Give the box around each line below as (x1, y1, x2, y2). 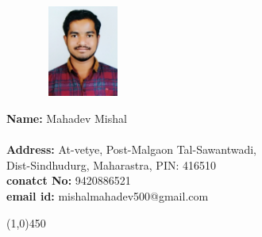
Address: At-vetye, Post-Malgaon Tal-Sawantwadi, (6, 141, 257, 158)
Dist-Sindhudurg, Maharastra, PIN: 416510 (6, 156, 216, 173)
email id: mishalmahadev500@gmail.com (6, 187, 209, 204)
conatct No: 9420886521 (6, 172, 131, 189)
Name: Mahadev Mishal (6, 109, 127, 126)
